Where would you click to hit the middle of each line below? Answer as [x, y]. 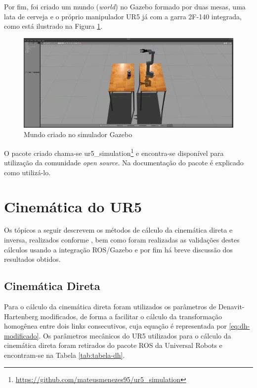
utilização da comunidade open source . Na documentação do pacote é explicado [124, 163]
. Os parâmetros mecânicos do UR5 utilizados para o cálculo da [135, 335]
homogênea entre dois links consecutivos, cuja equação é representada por [115, 326]
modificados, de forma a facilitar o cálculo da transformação [131, 316]
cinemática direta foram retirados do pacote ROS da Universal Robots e [113, 345]
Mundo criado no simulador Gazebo [78, 134]
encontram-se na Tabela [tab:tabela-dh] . [64, 355]
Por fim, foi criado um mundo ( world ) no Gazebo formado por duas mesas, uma [125, 6]
